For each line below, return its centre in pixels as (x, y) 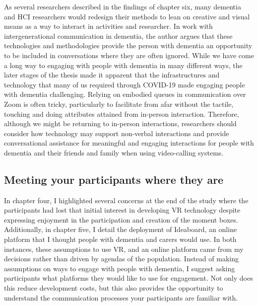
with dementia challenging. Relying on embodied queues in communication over (125, 94)
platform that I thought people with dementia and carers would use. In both (120, 239)
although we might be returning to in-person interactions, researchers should (120, 123)
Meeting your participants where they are (114, 179)
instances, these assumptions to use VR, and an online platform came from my (124, 249)
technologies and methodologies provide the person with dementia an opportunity (128, 45)
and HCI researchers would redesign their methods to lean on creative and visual (127, 16)
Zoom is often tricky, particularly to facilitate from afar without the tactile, (119, 104)
